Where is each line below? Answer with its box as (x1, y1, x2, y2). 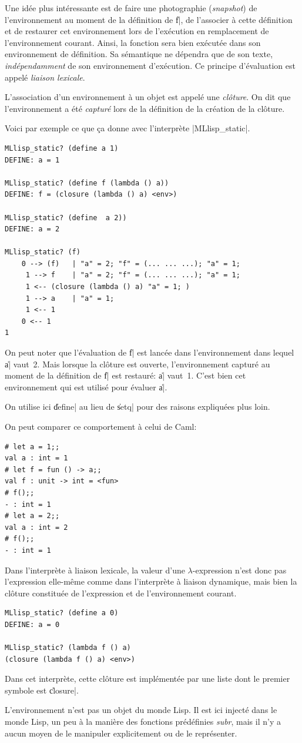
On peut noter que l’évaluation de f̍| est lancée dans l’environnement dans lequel (5, 346, 294, 359)
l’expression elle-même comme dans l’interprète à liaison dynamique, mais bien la (5, 575, 297, 588)
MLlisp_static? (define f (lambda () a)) (5, 178, 169, 187)
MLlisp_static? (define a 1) (5, 144, 119, 152)
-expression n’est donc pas (192, 563, 287, 576)
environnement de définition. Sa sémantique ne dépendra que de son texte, (5, 48, 273, 60)
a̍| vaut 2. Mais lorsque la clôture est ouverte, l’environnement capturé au (5, 357, 270, 370)
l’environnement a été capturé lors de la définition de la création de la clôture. (5, 102, 285, 114)
